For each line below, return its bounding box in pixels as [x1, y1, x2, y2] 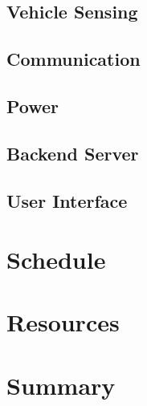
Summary [6, 368, 116, 401]
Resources [6, 306, 120, 339]
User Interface [6, 188, 128, 213]
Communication [6, 47, 141, 71]
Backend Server [6, 140, 139, 165]
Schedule [6, 243, 106, 276]
